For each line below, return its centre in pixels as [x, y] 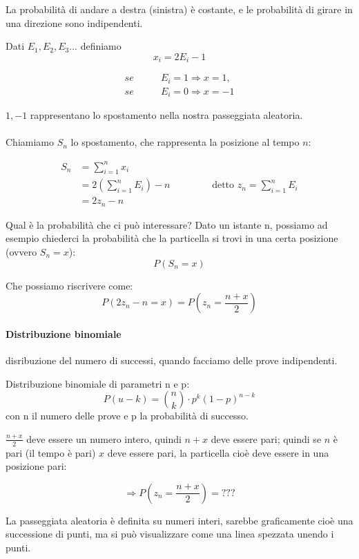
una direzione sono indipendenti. [74, 22]
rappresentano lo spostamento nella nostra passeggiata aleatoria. [166, 115]
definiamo [101, 46]
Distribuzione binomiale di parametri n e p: [98, 383]
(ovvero [21, 252]
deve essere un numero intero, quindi [104, 438]
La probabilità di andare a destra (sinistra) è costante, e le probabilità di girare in [179, 9]
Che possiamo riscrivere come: [69, 285]
